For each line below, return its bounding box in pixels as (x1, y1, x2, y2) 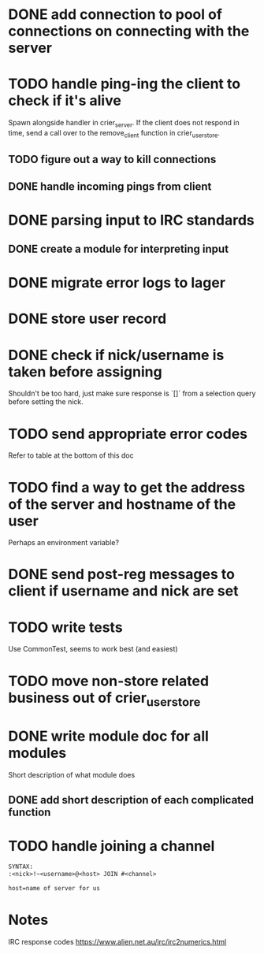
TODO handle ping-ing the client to (8, 75, 241, 93)
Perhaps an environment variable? (8, 538, 120, 548)
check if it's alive (8, 92, 122, 110)
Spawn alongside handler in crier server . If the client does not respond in (8, 118, 240, 129)
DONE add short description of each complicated (8, 793, 255, 807)
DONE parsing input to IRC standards (8, 211, 255, 229)
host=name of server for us (8, 885, 101, 893)
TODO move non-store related (8, 672, 210, 690)
